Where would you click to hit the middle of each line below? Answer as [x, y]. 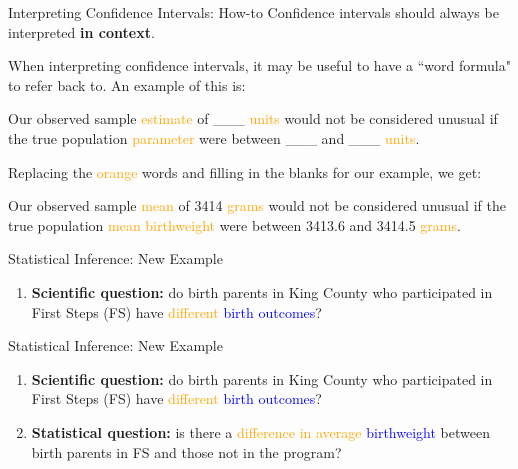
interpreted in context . [81, 31]
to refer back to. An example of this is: [127, 84]
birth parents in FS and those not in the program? [186, 451]
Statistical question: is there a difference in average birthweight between [260, 431]
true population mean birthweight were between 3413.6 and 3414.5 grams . [234, 224]
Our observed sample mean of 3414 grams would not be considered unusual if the [257, 205]
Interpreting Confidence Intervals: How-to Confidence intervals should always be [253, 12]
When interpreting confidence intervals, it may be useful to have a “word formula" [259, 65]
